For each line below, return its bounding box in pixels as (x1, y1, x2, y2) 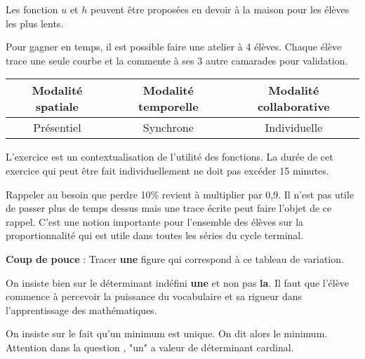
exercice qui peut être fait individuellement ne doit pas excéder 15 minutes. (6, 163, 329, 177)
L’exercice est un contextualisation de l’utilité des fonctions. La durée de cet (6, 149, 333, 164)
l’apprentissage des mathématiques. (6, 302, 157, 317)
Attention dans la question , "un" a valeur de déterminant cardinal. (6, 339, 294, 354)
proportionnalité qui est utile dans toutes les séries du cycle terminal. (6, 228, 304, 243)
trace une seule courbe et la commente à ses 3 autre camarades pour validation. (6, 53, 348, 67)
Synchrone (142, 119, 194, 136)
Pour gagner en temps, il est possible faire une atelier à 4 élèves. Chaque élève (6, 39, 342, 54)
